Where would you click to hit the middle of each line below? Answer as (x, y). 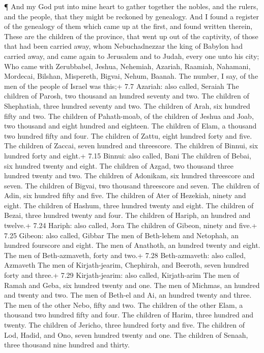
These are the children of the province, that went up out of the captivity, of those (131, 36)
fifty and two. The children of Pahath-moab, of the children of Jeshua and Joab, (129, 116)
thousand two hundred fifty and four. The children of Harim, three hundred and (129, 315)
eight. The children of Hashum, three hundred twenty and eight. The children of (129, 205)
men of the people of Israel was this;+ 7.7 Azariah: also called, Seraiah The (122, 86)
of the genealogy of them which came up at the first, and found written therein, (128, 26)
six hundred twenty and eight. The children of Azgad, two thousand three (119, 165)
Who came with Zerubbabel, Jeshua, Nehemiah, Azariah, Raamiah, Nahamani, (127, 66)
